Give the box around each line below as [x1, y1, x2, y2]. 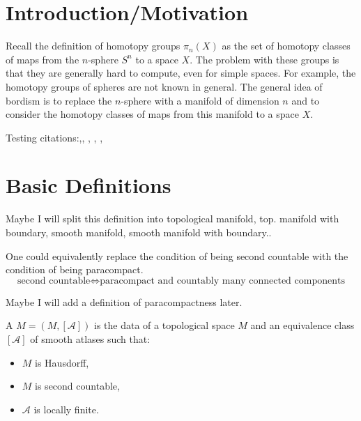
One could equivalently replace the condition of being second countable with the [6, 248, 348, 263]
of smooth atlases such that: [30, 331, 151, 346]
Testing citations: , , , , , [6, 130, 103, 144]
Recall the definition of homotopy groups [6, 38, 180, 53]
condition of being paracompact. [6, 262, 144, 277]
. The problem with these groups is [190, 52, 339, 66]
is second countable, [35, 378, 120, 393]
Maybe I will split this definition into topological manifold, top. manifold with [6, 211, 339, 226]
